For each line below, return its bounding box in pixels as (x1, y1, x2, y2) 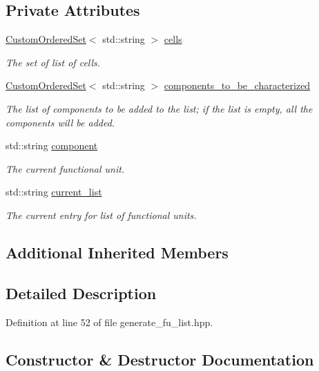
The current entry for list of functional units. (6, 207, 197, 222)
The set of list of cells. (6, 55, 101, 69)
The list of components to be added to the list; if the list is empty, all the (6, 101, 313, 115)
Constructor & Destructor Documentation (6, 348, 314, 370)
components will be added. (6, 115, 115, 129)
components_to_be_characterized (164, 78, 311, 93)
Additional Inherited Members (6, 241, 229, 263)
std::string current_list (6, 184, 102, 199)
